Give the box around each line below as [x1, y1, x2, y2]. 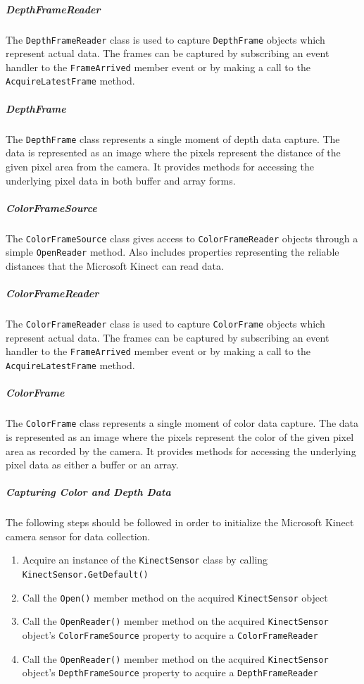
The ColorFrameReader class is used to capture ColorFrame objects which [6, 316, 325, 331]
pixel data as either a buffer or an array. [6, 457, 179, 472]
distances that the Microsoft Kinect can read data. [6, 259, 224, 273]
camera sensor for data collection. [6, 528, 151, 543]
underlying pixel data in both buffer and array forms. [6, 173, 236, 187]
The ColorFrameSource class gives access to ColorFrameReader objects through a [6, 230, 358, 245]
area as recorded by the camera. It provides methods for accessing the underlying [6, 443, 356, 458]
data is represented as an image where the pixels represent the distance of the [6, 145, 341, 160]
